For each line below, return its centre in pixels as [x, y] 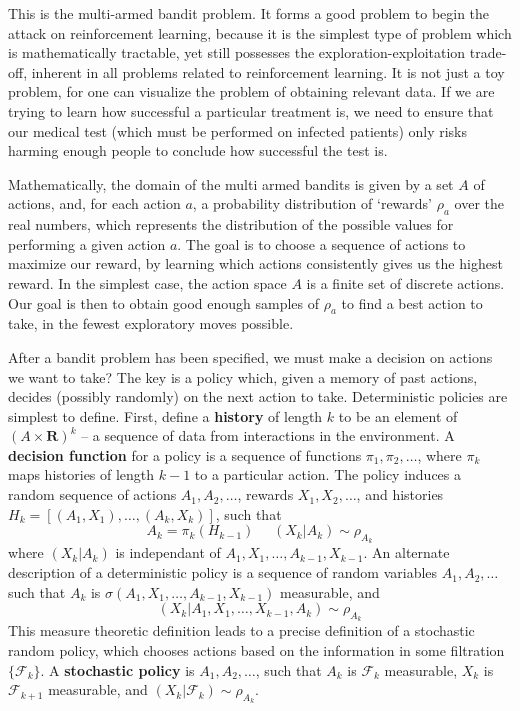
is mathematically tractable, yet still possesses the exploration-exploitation [237, 52]
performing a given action [87, 243]
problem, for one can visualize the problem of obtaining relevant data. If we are [251, 91]
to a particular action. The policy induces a [328, 474]
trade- [488, 52]
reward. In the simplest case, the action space [147, 282]
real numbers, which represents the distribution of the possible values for [231, 224]
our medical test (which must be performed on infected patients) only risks [238, 130]
